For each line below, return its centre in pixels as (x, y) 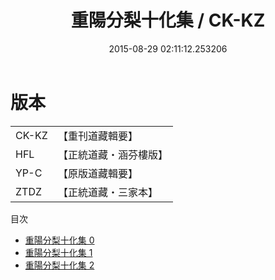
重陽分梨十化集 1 (58, 252)
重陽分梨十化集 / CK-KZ (168, 20)
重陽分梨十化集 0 (59, 240)
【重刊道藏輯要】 (97, 136)
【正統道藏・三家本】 (107, 192)
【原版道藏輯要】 (97, 173)
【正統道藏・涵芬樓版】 (112, 154)
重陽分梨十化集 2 (59, 265)
